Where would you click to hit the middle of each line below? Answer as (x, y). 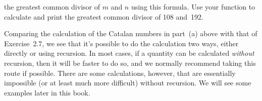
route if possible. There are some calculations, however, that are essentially (120, 73)
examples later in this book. (47, 92)
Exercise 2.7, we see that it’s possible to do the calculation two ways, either (121, 43)
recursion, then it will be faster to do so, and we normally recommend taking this (130, 63)
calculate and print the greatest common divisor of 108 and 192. (104, 16)
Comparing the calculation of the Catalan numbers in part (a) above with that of (131, 33)
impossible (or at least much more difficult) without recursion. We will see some (128, 83)
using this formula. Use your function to (193, 7)
